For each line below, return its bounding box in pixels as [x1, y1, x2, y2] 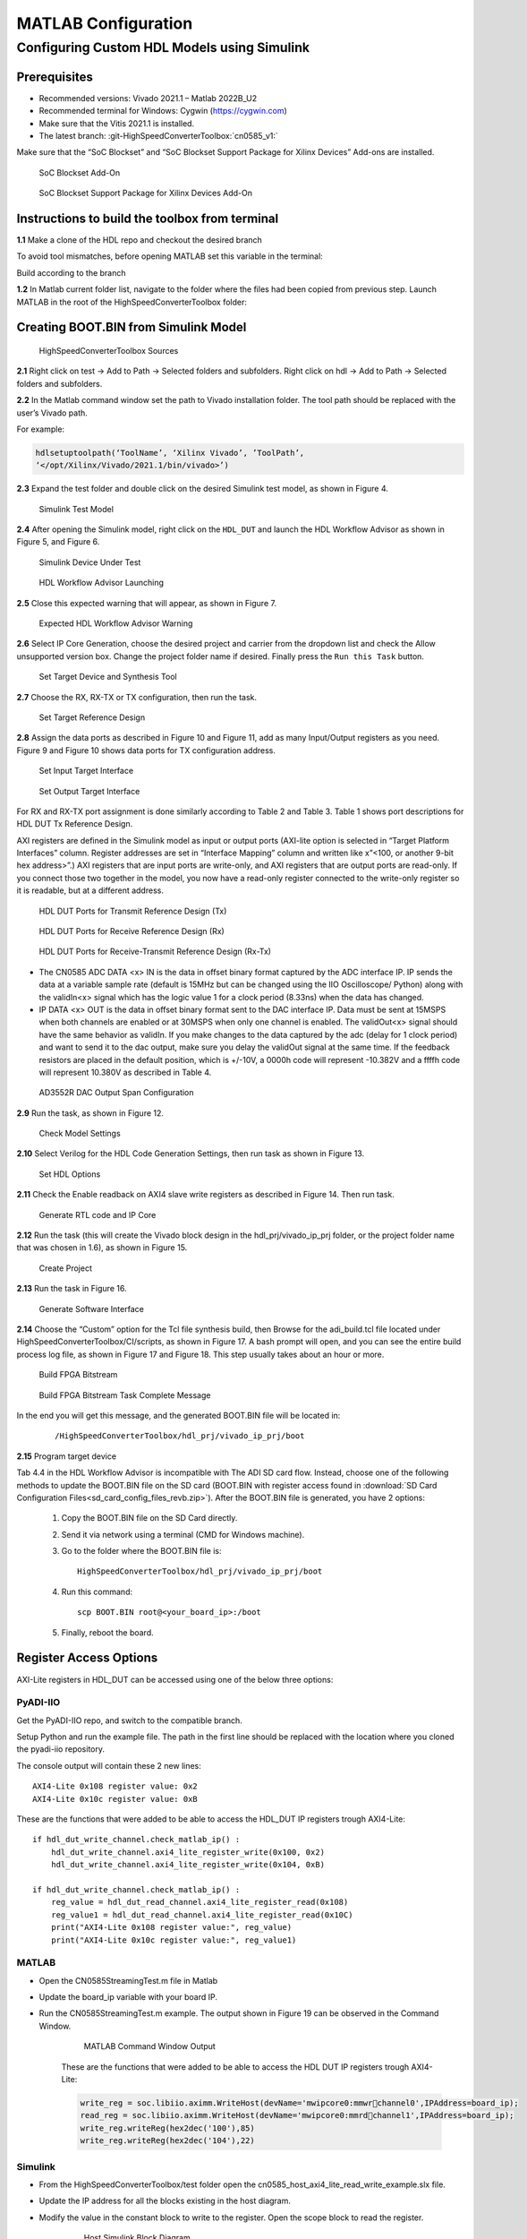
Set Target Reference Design [38, 712, 146, 723]
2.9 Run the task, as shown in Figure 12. [16, 1107, 165, 1119]
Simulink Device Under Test [38, 556, 141, 568]
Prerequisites [16, 69, 93, 84]
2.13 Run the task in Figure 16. [16, 1283, 127, 1294]
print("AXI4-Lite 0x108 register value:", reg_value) [50, 1922, 293, 1933]
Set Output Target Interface [38, 785, 140, 796]
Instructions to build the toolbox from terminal [16, 210, 279, 226]
